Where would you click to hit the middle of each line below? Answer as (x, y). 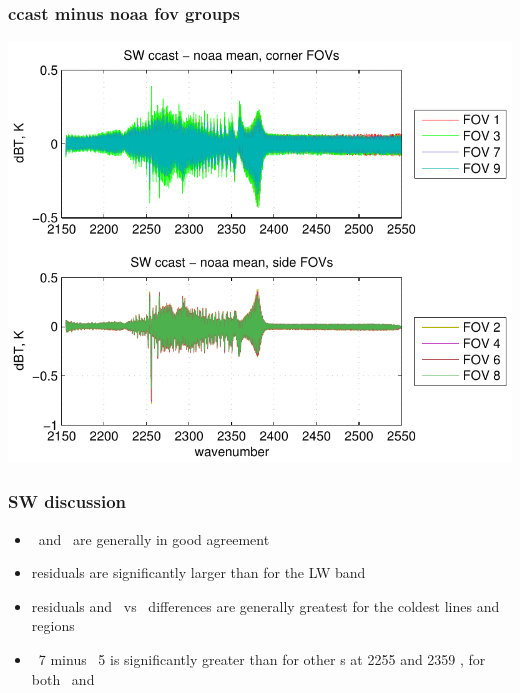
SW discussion (67, 501)
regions (53, 625)
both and (63, 678)
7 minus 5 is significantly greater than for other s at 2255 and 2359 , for (262, 658)
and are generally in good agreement (154, 538)
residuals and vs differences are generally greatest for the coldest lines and (265, 605)
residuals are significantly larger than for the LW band (198, 572)
